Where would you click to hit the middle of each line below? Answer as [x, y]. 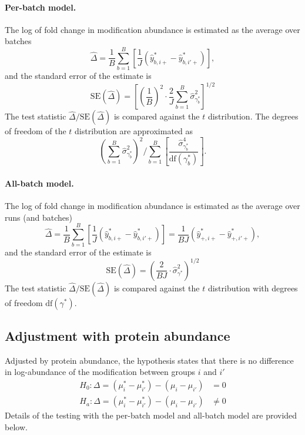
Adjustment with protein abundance [118, 336]
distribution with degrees [253, 288]
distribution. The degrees [253, 116]
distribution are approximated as [134, 131]
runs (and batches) [38, 217]
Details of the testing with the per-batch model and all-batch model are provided [151, 415]
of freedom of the [36, 131]
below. [16, 426]
